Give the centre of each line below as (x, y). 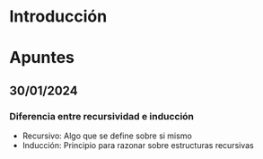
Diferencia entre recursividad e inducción (102, 116)
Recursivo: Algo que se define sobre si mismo (107, 136)
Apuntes (42, 58)
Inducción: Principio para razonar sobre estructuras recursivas (138, 146)
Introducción (58, 17)
